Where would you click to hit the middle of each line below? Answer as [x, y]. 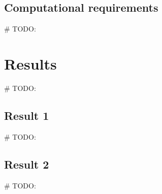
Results [30, 63]
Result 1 [27, 115]
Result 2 [27, 164]
